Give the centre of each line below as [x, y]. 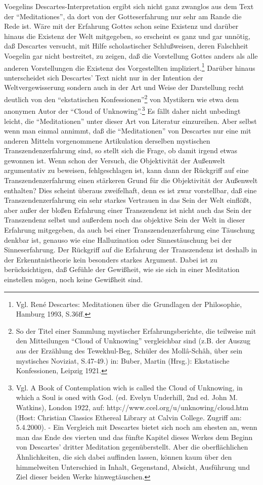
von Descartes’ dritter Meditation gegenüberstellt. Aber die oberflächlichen [132, 447]
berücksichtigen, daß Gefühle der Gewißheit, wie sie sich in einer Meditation [122, 269]
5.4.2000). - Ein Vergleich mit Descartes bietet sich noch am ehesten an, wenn [137, 427]
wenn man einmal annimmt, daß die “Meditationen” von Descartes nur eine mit [128, 131]
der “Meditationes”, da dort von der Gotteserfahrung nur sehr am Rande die [123, 16]
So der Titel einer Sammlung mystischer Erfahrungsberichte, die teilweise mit [136, 330]
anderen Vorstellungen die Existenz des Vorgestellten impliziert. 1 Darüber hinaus [130, 67]
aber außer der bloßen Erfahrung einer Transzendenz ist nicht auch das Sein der [128, 210]
